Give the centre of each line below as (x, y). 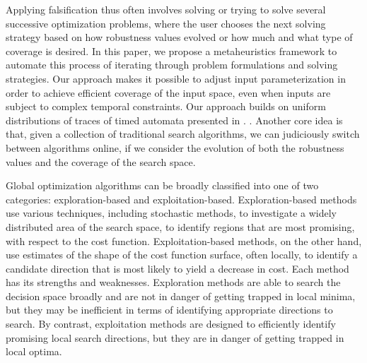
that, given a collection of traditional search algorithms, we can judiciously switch (183, 134)
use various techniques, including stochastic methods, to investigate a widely (171, 213)
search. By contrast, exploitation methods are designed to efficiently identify (171, 324)
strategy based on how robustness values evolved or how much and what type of (179, 37)
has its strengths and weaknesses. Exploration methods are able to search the (173, 282)
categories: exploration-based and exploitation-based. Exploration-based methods (181, 199)
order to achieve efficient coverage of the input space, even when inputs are (168, 92)
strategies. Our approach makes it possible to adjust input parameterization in (176, 78)
